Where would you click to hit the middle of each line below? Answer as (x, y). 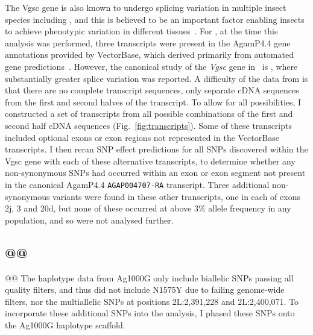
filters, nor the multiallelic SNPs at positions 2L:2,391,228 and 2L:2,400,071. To (152, 301)
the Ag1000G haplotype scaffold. (65, 324)
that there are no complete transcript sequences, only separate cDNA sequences (152, 90)
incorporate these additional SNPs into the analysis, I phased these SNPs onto (150, 313)
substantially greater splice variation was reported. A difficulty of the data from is (156, 78)
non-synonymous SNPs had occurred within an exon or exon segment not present (155, 173)
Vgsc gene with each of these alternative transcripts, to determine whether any (150, 161)
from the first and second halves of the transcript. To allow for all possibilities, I (153, 102)
